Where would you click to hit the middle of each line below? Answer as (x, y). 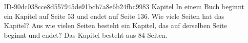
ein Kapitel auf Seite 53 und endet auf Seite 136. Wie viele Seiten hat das (114, 16)
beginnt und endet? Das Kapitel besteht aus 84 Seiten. (86, 35)
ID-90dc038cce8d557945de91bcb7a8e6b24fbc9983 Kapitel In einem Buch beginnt (124, 6)
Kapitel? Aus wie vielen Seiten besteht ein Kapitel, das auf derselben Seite (115, 25)
